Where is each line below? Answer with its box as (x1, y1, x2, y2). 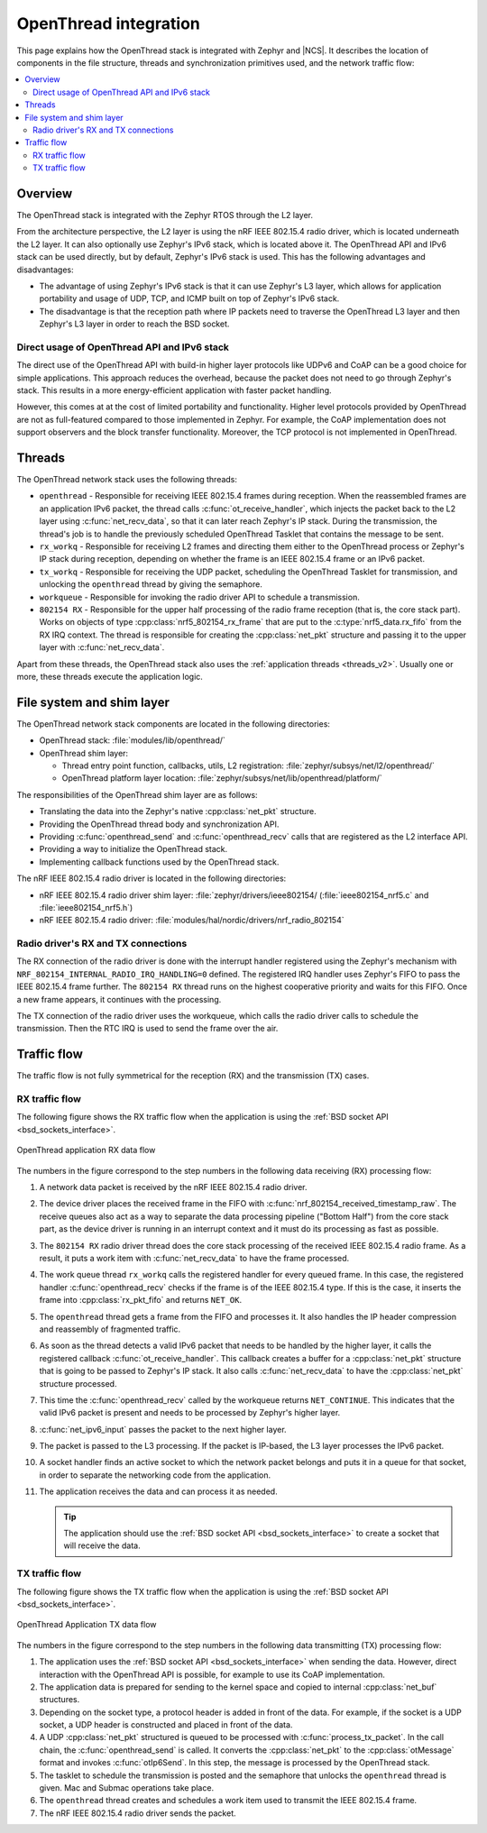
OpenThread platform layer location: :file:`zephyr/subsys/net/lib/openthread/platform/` (61, 773, 382, 784)
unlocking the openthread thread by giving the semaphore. (39, 579, 263, 590)
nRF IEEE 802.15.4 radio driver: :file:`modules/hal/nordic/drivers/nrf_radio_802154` (39, 915, 345, 926)
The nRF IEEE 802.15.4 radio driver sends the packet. (39, 1808, 236, 1819)
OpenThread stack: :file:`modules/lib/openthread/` (39, 735, 225, 746)
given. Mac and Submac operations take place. (39, 1783, 215, 1793)
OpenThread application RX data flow (16, 1145, 156, 1156)
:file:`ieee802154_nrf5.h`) (39, 902, 133, 912)
